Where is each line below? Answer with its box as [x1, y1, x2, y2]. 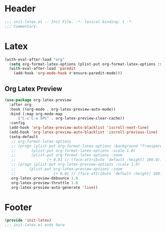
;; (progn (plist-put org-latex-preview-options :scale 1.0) [11, 162, 140, 167]
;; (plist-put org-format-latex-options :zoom [11, 153, 122, 158]
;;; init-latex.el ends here [4, 223, 65, 228]
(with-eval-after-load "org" [4, 57, 65, 62]
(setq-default [9, 134, 38, 139]
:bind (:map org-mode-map [9, 111, 63, 116]
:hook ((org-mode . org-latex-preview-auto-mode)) [9, 107, 116, 112]
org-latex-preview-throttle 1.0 [11, 180, 78, 186]
